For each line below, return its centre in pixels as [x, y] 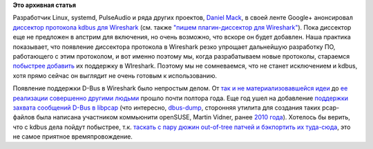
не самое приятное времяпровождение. [73, 137]
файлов [24, 117]
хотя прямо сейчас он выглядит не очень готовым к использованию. [115, 75]
